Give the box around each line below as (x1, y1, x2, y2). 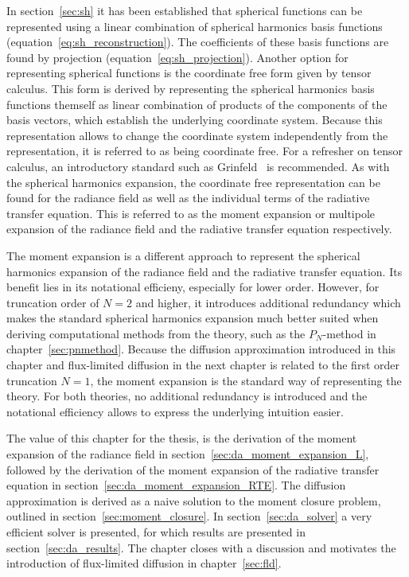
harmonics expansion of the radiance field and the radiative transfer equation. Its (6, 263, 403, 279)
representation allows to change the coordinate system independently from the (6, 127, 388, 143)
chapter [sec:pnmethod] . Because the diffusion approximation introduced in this (6, 341, 396, 357)
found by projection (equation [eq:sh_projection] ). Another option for (6, 49, 349, 65)
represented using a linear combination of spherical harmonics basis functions (6, 18, 383, 34)
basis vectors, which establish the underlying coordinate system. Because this (6, 111, 383, 128)
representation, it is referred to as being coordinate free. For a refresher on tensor (6, 142, 403, 159)
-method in (322, 325, 376, 341)
